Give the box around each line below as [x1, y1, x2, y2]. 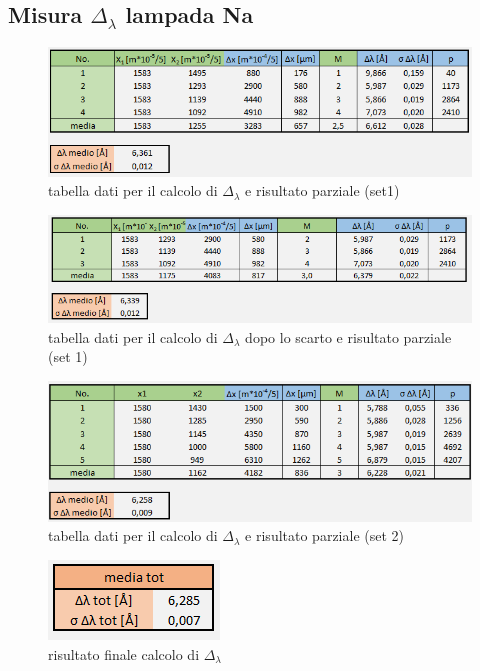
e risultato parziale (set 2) [245, 525, 405, 546]
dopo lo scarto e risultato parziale [245, 326, 452, 347]
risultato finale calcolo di [48, 643, 200, 664]
